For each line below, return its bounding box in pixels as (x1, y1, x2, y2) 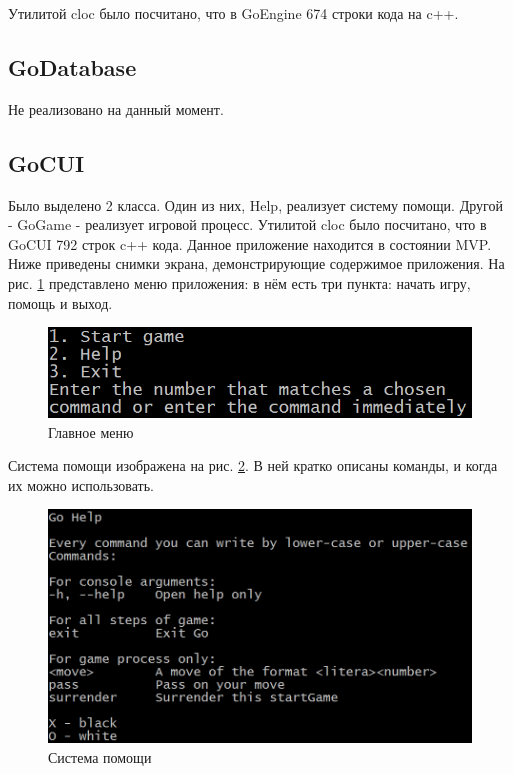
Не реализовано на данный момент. (8, 98, 224, 119)
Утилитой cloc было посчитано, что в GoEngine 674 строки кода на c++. (8, 3, 459, 23)
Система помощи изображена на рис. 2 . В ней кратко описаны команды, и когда (8, 455, 498, 476)
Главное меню (48, 421, 134, 442)
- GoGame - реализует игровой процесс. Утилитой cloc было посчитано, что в (8, 214, 487, 235)
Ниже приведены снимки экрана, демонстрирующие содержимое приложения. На (8, 253, 505, 274)
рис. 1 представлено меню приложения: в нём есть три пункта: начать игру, (8, 272, 471, 293)
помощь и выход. (8, 292, 113, 313)
